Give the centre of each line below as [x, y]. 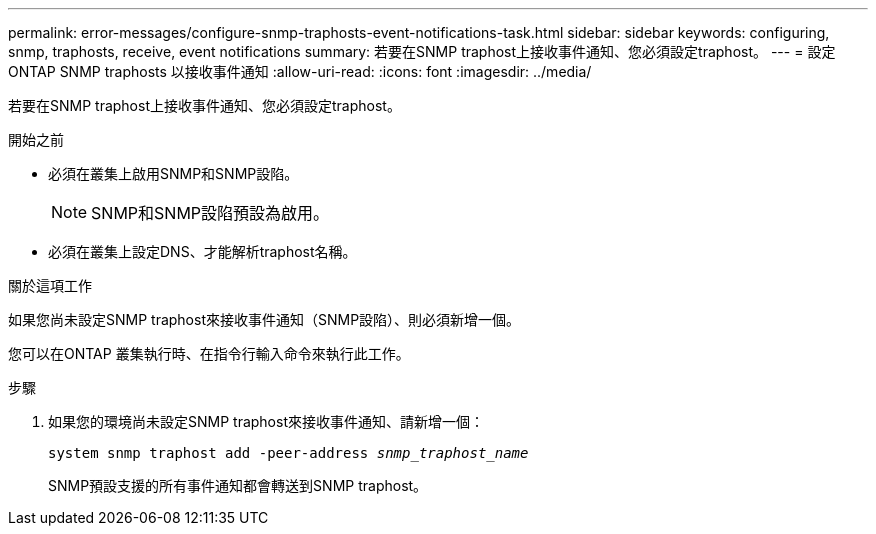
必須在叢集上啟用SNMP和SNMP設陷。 [173, 173]
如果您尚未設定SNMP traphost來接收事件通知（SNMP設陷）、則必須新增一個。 [264, 319]
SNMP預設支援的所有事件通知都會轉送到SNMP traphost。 [238, 485]
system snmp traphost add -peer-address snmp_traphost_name [288, 453]
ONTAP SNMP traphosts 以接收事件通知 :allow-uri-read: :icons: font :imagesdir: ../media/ [300, 71]
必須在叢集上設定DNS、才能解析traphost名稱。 [202, 251]
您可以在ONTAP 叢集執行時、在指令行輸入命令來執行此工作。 [209, 353]
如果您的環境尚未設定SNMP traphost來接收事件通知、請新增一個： [266, 421]
